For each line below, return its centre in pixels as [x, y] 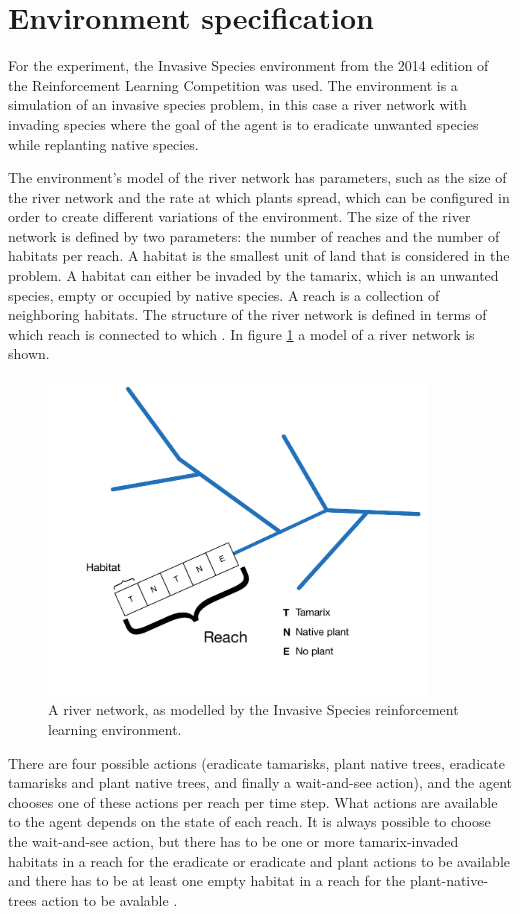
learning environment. [115, 729]
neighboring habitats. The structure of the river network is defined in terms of [247, 314]
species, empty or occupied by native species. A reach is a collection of [224, 294]
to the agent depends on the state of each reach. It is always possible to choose [249, 821]
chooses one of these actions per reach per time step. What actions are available [253, 801]
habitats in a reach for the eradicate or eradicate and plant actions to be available [259, 860]
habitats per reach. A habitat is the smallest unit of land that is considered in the [259, 255]
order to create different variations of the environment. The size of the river [239, 216]
